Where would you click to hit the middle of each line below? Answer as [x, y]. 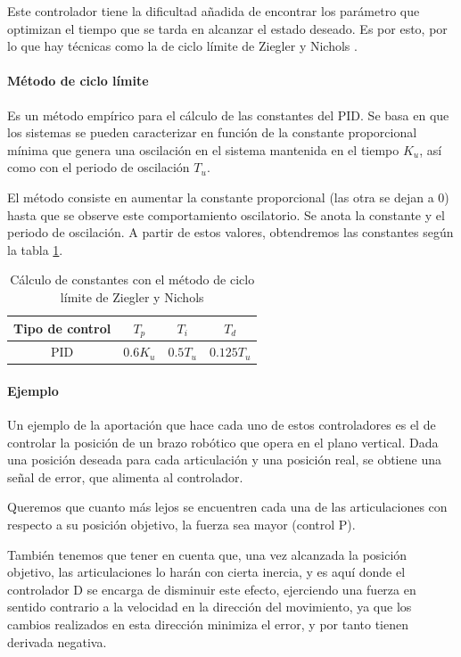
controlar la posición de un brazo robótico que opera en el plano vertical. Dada [223, 442]
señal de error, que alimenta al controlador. [125, 476]
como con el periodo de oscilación [99, 167]
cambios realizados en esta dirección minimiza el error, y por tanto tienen [208, 624]
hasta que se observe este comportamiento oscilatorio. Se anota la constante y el [226, 214]
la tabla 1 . [35, 249]
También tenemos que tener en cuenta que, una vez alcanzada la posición [207, 554]
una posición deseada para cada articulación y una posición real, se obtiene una [224, 460]
